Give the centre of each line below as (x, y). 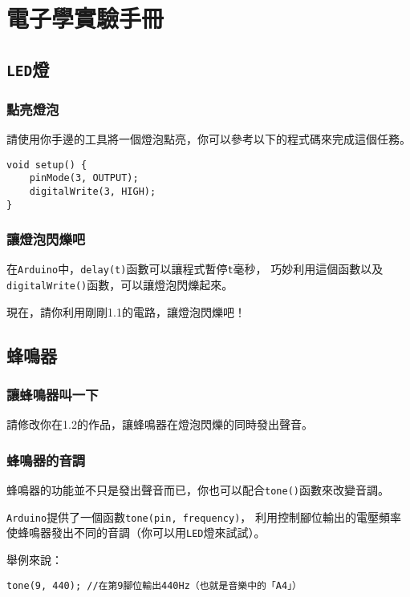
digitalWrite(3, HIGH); (93, 191)
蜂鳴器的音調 (46, 460)
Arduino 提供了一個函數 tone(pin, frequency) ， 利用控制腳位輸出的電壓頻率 (204, 516)
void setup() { (47, 165)
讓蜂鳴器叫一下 (53, 394)
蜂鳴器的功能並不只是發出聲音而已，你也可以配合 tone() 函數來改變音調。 (198, 490)
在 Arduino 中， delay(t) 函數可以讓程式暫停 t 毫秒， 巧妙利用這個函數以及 (195, 269)
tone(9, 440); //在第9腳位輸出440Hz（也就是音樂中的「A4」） (154, 585)
